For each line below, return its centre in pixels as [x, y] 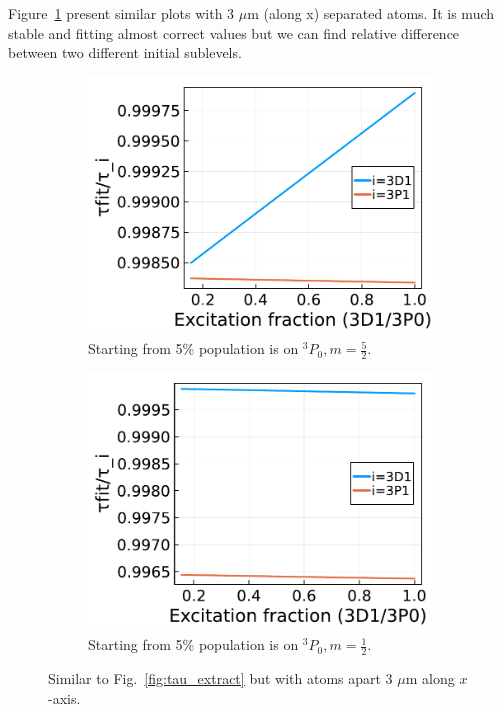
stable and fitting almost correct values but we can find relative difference [234, 32]
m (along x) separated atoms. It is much [371, 13]
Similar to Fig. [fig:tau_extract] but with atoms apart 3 [220, 678]
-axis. [64, 697]
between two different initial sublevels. [125, 52]
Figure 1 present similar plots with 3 [121, 13]
